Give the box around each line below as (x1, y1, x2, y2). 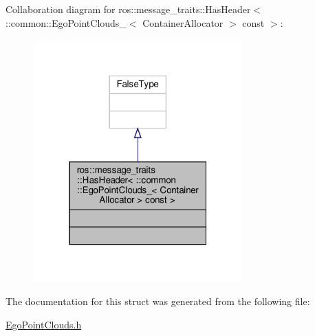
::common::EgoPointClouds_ (6, 15, 127, 30)
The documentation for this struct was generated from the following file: (6, 294, 310, 309)
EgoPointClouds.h (6, 317, 82, 331)
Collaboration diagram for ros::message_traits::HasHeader (6, 2, 251, 16)
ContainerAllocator (142, 15, 224, 30)
